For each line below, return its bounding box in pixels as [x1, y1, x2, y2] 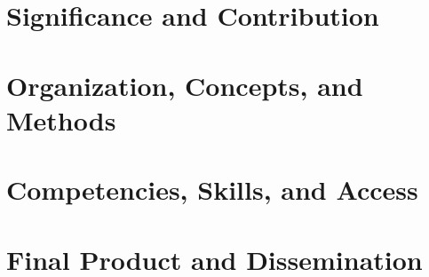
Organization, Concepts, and [6, 67, 363, 103]
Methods [6, 101, 116, 138]
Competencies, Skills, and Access [6, 171, 418, 208]
